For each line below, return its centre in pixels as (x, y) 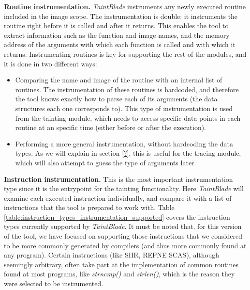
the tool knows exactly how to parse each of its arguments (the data (116, 99)
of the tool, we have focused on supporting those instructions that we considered (123, 236)
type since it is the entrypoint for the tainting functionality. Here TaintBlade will (124, 188)
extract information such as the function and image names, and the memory (117, 35)
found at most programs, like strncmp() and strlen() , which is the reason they (119, 274)
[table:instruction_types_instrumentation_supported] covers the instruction (117, 217)
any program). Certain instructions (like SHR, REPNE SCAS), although (112, 255)
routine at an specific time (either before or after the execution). (111, 127)
